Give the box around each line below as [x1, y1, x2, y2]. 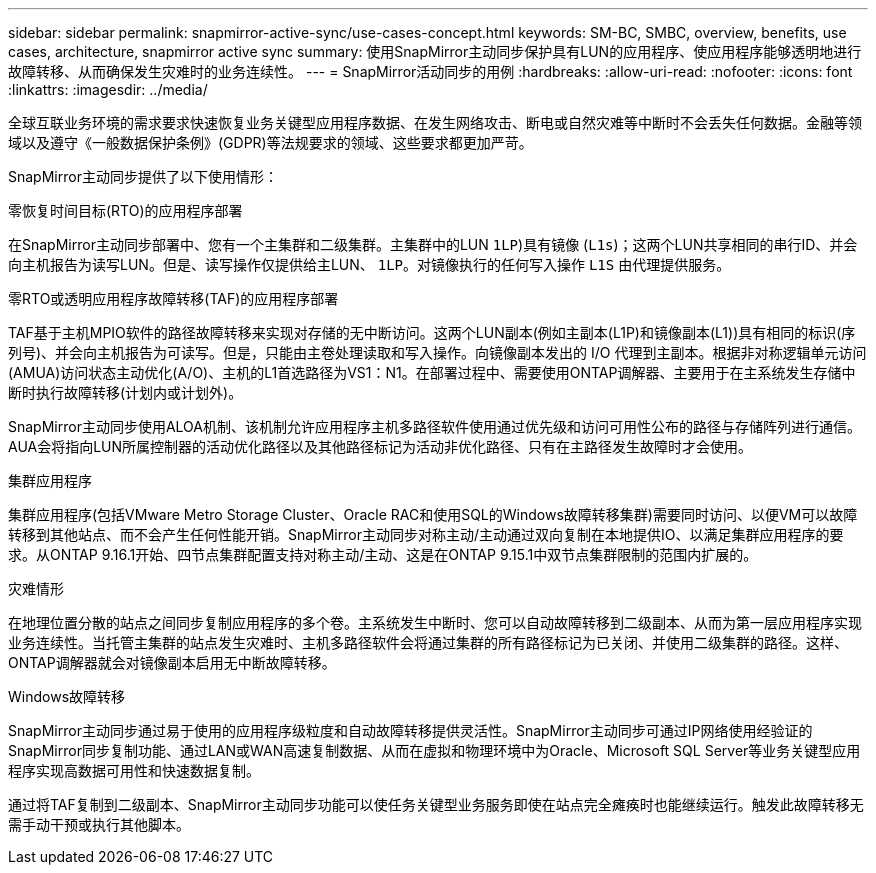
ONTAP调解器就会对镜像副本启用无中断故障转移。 [8, 654, 336, 671]
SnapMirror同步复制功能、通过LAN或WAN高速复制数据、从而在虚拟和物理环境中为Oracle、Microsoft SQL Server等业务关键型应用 [8, 742, 861, 759]
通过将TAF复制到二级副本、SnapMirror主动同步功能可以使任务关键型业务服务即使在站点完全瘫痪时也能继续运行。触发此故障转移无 [8, 796, 864, 813]
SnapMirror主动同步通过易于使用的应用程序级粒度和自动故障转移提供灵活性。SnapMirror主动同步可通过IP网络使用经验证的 [8, 722, 813, 739]
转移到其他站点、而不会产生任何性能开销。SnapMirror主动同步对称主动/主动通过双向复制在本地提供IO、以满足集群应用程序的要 [8, 526, 844, 543]
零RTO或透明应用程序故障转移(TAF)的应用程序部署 [8, 290, 339, 307]
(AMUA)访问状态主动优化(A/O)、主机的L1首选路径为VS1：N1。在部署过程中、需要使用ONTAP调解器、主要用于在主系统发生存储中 [8, 364, 856, 381]
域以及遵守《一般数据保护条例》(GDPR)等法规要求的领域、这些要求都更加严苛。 [8, 134, 533, 151]
